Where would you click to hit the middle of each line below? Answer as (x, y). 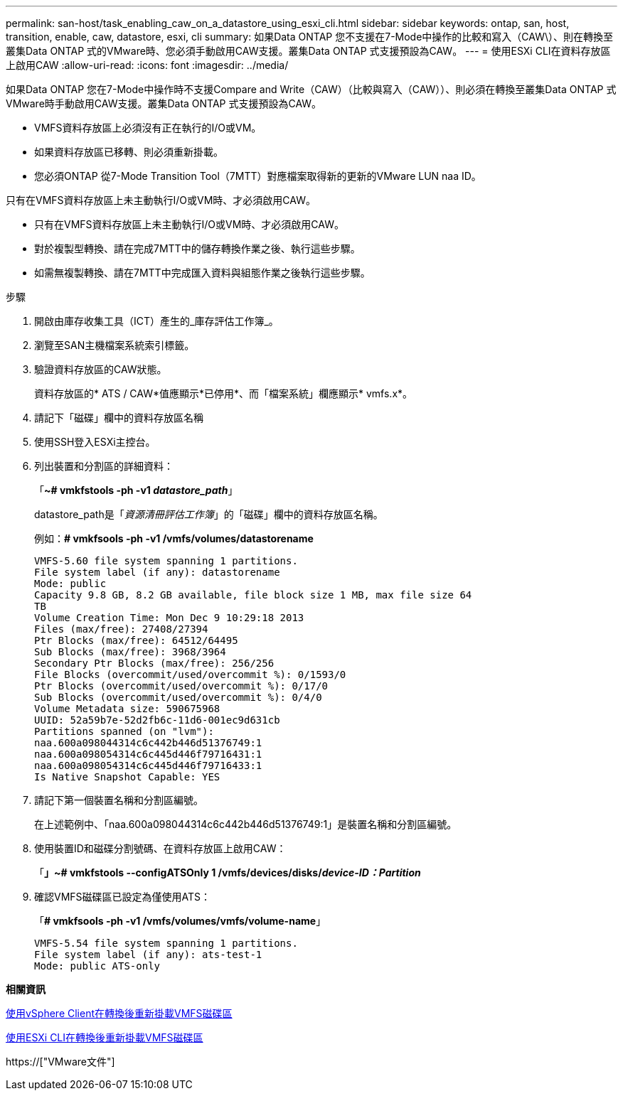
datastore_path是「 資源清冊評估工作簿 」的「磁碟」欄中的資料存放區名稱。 (209, 514)
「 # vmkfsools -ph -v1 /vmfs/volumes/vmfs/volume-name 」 (180, 921)
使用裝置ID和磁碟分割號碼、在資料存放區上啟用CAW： (160, 848)
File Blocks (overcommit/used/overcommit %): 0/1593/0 (190, 675)
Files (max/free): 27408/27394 (121, 629)
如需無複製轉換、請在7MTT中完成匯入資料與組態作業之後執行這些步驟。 (202, 273)
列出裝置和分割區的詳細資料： (104, 466)
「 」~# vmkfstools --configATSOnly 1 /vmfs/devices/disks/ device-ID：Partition (228, 872)
